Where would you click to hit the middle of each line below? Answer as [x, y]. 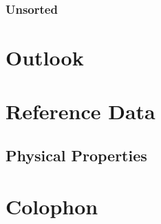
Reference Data [80, 111]
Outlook [45, 58]
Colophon [52, 206]
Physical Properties [76, 155]
